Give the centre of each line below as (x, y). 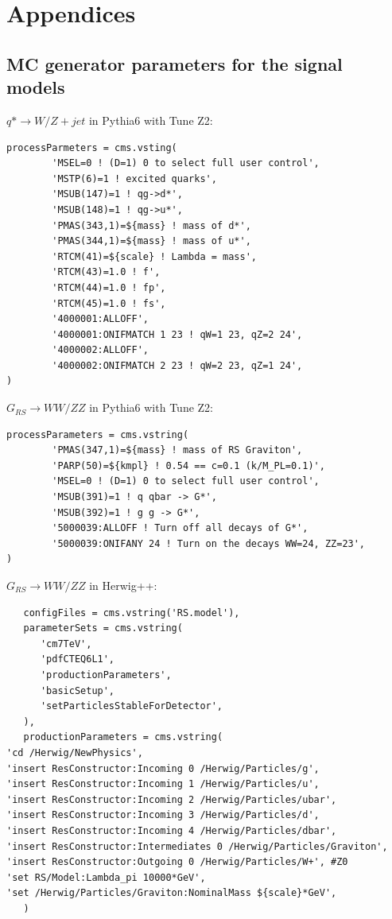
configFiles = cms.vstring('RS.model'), (132, 613)
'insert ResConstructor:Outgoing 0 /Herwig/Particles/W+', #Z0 (177, 862)
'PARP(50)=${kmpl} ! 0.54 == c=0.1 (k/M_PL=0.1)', (188, 465)
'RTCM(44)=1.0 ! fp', (109, 287)
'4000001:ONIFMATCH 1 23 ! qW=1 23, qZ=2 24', (177, 334)
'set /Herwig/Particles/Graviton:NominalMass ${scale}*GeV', (172, 893)
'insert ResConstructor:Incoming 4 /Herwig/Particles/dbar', (172, 830)
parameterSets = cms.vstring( (103, 628)
